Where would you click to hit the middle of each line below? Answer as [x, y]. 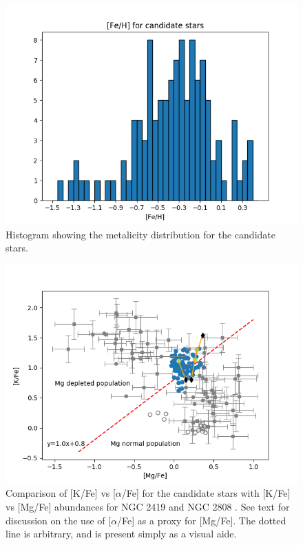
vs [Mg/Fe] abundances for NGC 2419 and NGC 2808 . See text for [148, 506]
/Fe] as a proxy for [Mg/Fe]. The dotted [202, 520]
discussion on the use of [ [59, 520]
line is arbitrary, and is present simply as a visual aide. [121, 534]
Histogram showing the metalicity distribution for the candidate [140, 234]
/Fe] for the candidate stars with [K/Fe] [206, 493]
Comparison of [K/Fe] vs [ [61, 493]
